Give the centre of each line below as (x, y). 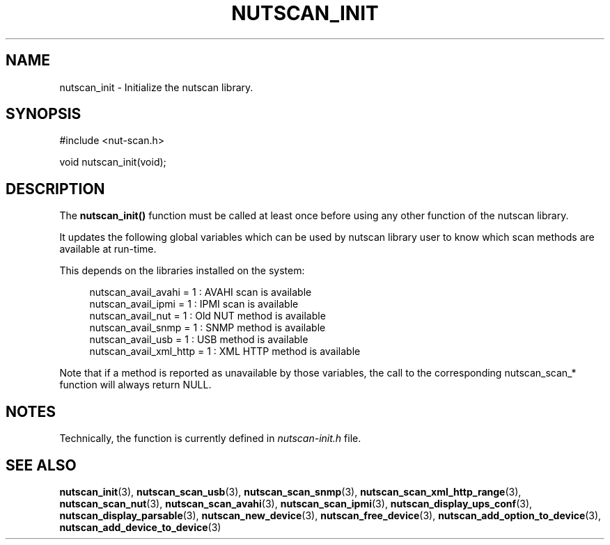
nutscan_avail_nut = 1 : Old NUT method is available (208, 316)
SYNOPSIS (44, 114)
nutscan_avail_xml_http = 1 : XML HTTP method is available (225, 352)
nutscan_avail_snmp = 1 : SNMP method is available (208, 328)
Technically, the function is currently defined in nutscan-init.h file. (210, 439)
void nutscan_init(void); (113, 162)
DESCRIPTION (55, 189)
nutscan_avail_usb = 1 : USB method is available (199, 340)
